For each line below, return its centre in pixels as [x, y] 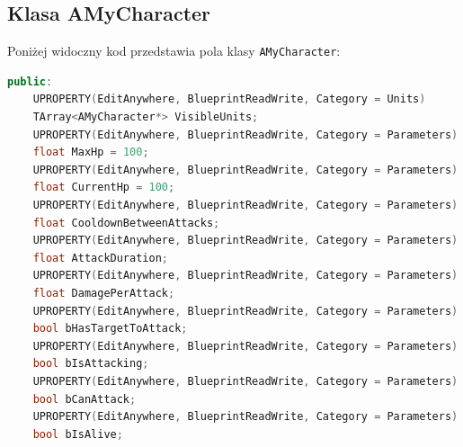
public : [30, 81]
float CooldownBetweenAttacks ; [126, 223]
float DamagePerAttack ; [104, 293]
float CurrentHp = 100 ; [104, 188]
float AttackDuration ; [100, 258]
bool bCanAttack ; [85, 399]
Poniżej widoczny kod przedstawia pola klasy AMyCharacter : [174, 51]
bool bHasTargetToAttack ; [110, 329]
